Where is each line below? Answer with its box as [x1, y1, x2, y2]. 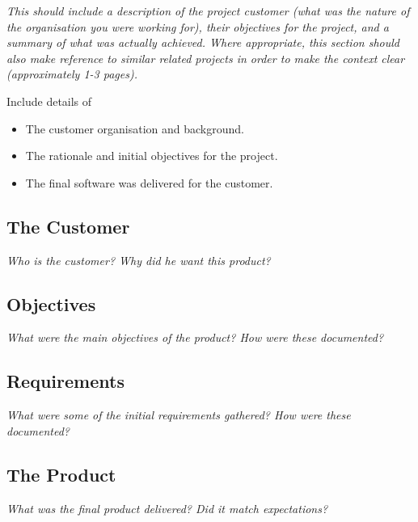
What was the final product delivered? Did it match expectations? [6, 499, 328, 516]
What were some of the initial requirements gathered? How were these [6, 406, 351, 423]
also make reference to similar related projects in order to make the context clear [6, 49, 405, 66]
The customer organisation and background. [25, 120, 244, 137]
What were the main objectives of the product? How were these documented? [6, 329, 384, 346]
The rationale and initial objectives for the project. [25, 147, 278, 164]
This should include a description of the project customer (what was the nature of [6, 2, 410, 19]
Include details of [6, 92, 92, 109]
